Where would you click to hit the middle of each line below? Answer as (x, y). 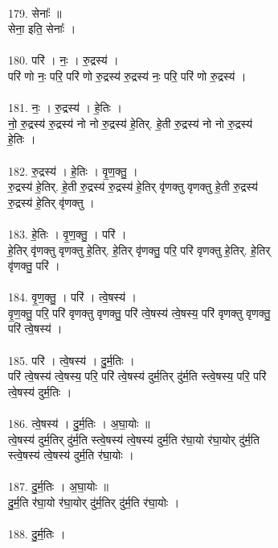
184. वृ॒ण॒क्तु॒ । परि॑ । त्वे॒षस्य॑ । (73, 297)
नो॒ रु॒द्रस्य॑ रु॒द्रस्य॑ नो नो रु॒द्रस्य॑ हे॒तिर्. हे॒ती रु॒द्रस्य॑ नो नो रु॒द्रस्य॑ (130, 123)
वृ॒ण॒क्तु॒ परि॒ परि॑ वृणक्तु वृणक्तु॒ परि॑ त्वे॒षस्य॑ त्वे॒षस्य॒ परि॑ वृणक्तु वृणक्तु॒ (139, 312)
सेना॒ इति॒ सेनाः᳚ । (42, 29)
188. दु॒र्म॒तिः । (37, 534)
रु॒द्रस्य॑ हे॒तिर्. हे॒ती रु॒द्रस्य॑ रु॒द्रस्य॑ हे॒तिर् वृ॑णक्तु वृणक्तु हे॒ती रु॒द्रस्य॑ (133, 187)
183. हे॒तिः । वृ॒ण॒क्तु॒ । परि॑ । (67, 233)
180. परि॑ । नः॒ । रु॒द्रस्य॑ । (63, 60)
